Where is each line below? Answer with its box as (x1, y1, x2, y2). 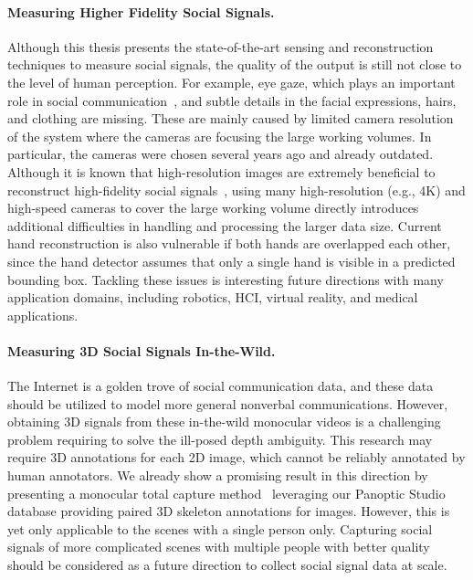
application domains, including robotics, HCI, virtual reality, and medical (7, 288, 418, 307)
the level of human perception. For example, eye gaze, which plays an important (7, 72, 456, 91)
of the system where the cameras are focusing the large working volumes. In (7, 126, 432, 145)
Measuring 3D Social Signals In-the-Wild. (7, 341, 276, 360)
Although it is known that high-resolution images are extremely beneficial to (7, 162, 436, 181)
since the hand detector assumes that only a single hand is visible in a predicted (7, 251, 456, 270)
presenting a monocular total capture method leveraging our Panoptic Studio (7, 483, 446, 502)
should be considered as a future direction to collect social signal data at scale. (7, 555, 447, 575)
